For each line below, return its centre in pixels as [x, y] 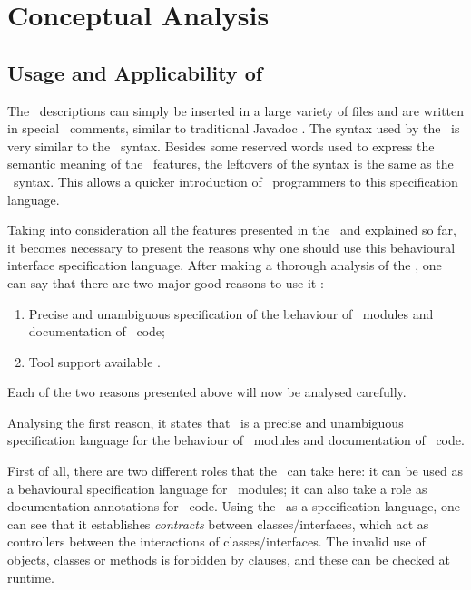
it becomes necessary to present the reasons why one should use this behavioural [231, 247]
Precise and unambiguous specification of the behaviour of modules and [231, 313]
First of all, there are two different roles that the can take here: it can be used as [235, 471]
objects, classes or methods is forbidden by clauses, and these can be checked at [229, 560]
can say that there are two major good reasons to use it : [166, 282]
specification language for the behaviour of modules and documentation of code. [236, 440]
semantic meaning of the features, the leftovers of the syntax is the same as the [231, 164]
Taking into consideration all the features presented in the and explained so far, [232, 230]
